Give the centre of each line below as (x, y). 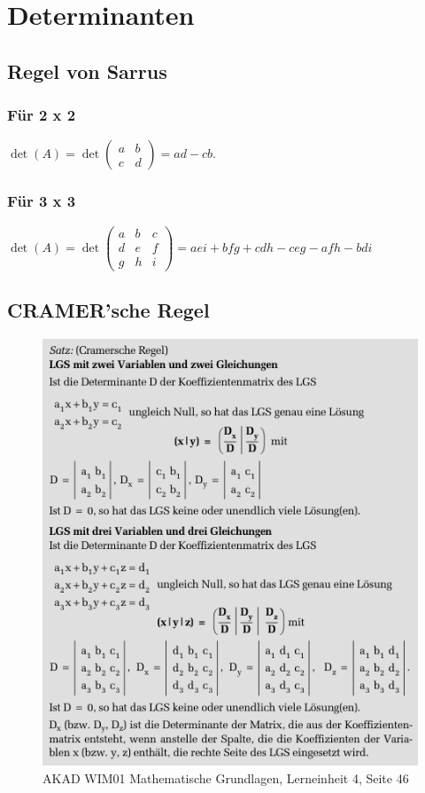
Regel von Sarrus (87, 71)
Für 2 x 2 (42, 115)
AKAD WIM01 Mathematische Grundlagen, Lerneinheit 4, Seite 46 (226, 777)
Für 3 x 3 (42, 201)
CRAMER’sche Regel (108, 310)
